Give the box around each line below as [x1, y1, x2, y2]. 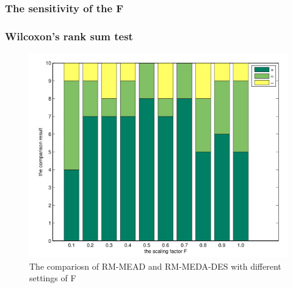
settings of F [29, 272, 76, 284]
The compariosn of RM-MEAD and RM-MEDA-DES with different [29, 259, 281, 272]
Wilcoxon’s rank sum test [5, 28, 133, 43]
